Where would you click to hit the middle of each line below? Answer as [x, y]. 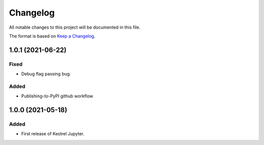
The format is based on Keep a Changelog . [52, 36]
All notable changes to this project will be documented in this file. [75, 27]
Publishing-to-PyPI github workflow [57, 96]
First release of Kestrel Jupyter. [53, 134]
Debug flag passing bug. [46, 74]
